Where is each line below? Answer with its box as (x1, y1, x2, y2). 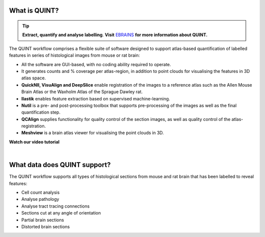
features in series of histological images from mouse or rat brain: (9, 52, 140, 58)
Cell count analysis (21, 189, 60, 195)
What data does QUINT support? (9, 161, 111, 169)
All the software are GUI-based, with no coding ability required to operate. (21, 61, 171, 67)
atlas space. (21, 75, 46, 81)
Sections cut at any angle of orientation (21, 210, 101, 216)
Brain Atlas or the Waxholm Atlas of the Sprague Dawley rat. (21, 89, 143, 95)
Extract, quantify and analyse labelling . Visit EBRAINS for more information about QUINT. (22, 32, 208, 38)
